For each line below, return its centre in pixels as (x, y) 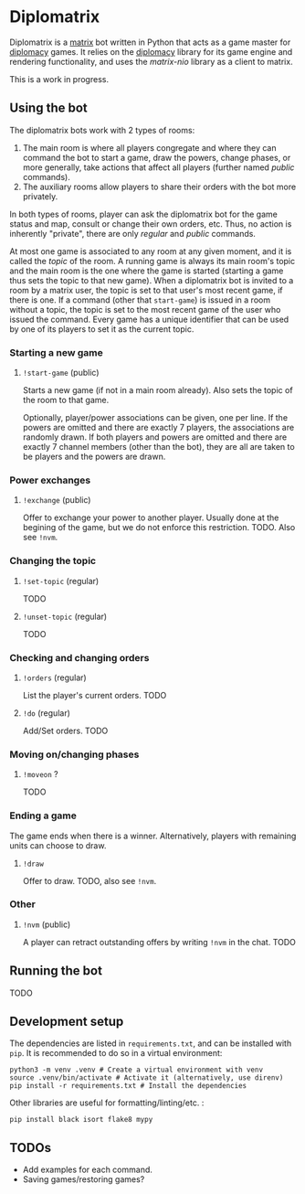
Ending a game (43, 816)
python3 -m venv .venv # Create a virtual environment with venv (136, 1070)
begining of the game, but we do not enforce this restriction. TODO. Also (159, 528)
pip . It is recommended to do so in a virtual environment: (116, 1053)
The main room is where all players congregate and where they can (149, 147)
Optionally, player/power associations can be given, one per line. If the (155, 418)
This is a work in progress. (59, 79)
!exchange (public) (57, 500)
